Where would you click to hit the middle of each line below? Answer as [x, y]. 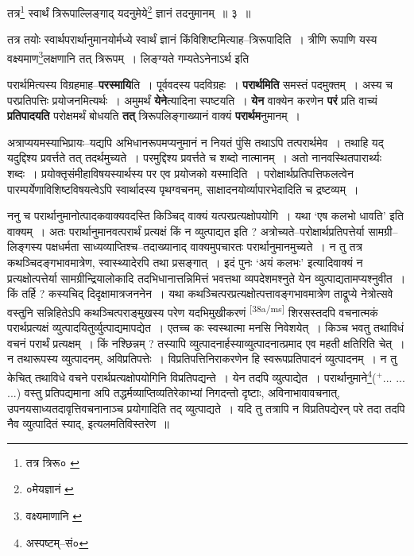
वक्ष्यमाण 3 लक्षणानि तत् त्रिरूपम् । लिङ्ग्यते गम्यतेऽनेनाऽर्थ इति [128, 56]
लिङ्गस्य [25, 247]
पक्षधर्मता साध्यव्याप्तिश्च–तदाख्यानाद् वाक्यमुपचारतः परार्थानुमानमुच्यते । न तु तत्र [204, 247]
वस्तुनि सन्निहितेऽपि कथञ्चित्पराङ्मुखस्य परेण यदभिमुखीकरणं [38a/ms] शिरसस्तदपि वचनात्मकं [193, 311]
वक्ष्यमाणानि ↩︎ [54, 516]
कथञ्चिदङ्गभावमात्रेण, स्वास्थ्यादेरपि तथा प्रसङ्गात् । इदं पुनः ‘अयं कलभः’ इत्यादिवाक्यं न [185, 263]
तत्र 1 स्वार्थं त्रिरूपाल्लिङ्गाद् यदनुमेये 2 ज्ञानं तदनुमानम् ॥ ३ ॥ [129, 12]
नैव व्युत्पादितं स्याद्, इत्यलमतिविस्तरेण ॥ [88, 424]
